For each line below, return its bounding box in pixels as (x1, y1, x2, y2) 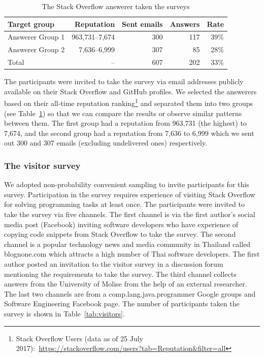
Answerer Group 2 (8, 44, 65, 55)
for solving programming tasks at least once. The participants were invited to (4, 199, 245, 209)
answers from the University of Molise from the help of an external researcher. (4, 278, 247, 289)
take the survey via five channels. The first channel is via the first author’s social (4, 209, 255, 220)
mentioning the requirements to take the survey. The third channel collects (4, 268, 237, 279)
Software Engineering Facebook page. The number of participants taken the (4, 298, 240, 309)
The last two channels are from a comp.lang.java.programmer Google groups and (4, 288, 256, 299)
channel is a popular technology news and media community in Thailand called (4, 238, 251, 249)
